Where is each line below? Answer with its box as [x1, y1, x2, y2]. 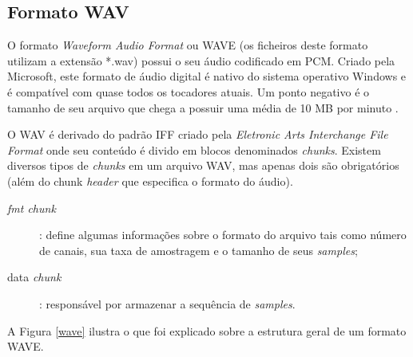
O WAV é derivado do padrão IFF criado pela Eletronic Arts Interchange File [7, 126, 388, 143]
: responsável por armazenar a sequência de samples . [39, 295, 296, 312]
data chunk [7, 269, 62, 285]
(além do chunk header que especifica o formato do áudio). [7, 172, 293, 189]
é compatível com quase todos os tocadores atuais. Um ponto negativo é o [7, 83, 370, 100]
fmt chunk [7, 199, 56, 216]
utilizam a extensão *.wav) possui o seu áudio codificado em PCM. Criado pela [7, 52, 395, 69]
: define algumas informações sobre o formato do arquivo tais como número [39, 226, 407, 243]
